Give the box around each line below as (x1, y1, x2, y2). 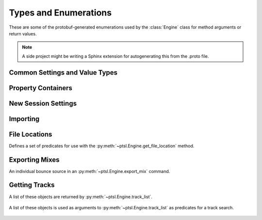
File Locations (9, 130, 52, 138)
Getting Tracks (9, 181, 55, 189)
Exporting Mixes (9, 156, 60, 164)
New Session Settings (9, 99, 77, 108)
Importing (9, 114, 40, 123)
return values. (9, 31, 37, 36)
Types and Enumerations (9, 7, 112, 18)
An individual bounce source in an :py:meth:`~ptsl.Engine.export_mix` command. (9, 168, 170, 174)
